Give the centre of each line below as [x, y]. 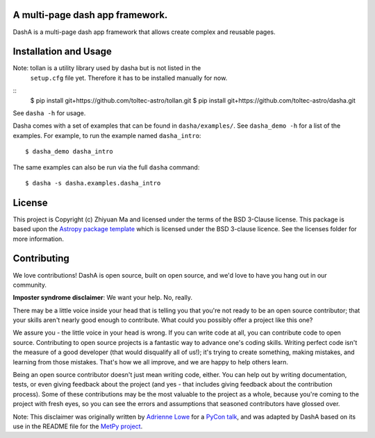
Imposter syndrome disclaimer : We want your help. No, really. [103, 298]
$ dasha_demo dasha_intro [69, 152]
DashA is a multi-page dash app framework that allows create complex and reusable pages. [144, 32]
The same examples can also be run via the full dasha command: [106, 167]
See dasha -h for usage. [49, 113]
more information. [38, 239]
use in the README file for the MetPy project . [78, 426]
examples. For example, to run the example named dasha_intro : [107, 135]
